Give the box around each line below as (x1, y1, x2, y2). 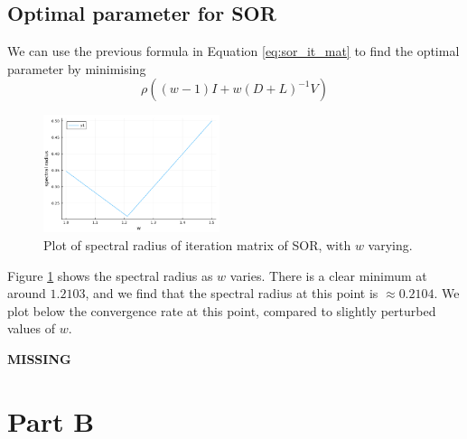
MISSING (7, 349, 71, 368)
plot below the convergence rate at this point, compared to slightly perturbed (7, 301, 436, 320)
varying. (368, 236, 413, 254)
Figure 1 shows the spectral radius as (7, 266, 213, 285)
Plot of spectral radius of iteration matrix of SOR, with (43, 236, 351, 254)
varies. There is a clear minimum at (229, 266, 427, 285)
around (7, 284, 46, 303)
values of (7, 319, 55, 338)
